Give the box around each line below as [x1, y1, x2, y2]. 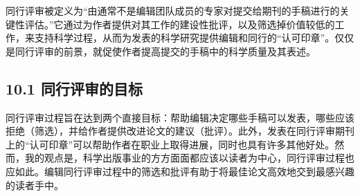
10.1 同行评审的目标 [6, 77, 143, 99]
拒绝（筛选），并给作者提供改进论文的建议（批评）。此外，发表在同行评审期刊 [6, 124, 354, 138]
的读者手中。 [6, 177, 64, 192]
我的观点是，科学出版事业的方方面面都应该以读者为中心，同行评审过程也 [24, 150, 354, 165]
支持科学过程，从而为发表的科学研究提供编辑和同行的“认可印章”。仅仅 [34, 30, 354, 45]
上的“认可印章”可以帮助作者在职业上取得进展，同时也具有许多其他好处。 [6, 137, 335, 151]
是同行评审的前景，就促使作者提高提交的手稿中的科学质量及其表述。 [6, 43, 316, 58]
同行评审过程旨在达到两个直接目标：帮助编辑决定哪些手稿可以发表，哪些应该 [6, 110, 354, 124]
